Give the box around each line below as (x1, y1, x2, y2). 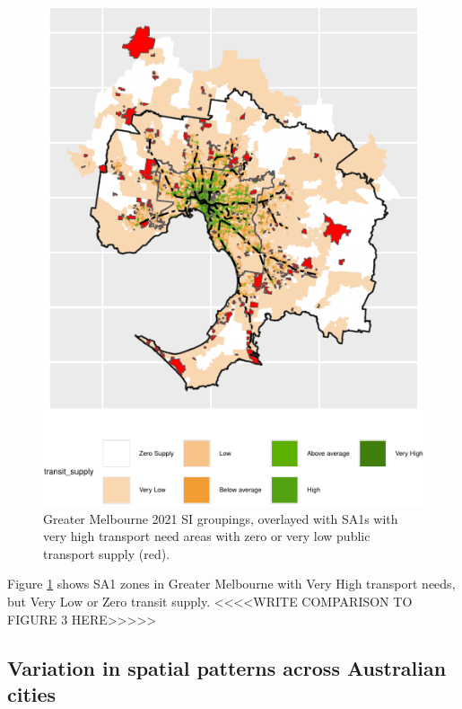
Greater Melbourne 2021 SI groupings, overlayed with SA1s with (43, 509, 398, 527)
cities (7, 679, 57, 707)
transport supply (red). (43, 544, 170, 563)
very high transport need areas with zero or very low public (43, 527, 370, 545)
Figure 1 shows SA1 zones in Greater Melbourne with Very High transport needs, (7, 574, 456, 593)
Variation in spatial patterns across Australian (7, 653, 447, 681)
